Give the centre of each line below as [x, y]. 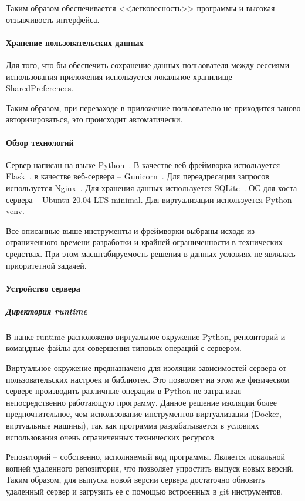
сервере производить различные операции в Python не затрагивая [124, 391]
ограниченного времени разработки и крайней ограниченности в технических [144, 242]
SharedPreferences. [40, 88]
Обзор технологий [40, 142]
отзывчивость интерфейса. [53, 19]
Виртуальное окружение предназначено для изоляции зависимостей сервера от [146, 368]
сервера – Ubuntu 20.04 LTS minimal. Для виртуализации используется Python [149, 199]
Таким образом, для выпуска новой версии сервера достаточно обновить [135, 480]
